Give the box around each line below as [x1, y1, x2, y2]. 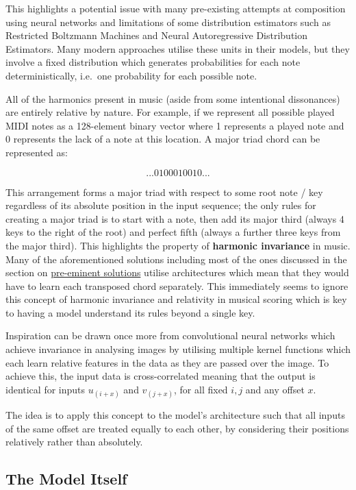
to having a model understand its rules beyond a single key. [5, 305, 255, 319]
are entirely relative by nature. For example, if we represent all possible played [5, 105, 335, 119]
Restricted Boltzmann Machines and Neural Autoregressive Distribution [5, 28, 307, 42]
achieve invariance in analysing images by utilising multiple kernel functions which [5, 342, 351, 356]
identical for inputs [5, 382, 86, 396]
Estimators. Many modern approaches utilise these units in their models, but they [5, 41, 350, 56]
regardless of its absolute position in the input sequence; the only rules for [5, 198, 316, 212]
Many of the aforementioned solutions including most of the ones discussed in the [5, 252, 347, 266]
